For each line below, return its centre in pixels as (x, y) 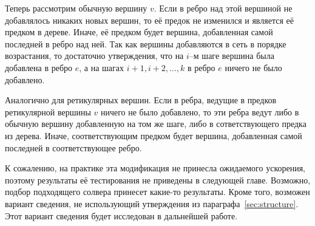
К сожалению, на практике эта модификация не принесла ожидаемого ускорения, (155, 168)
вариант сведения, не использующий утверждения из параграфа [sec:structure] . (152, 203)
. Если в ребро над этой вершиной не (223, 8)
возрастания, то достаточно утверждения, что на (94, 56)
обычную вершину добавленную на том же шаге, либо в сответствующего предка (156, 124)
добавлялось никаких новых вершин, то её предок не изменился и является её (149, 20)
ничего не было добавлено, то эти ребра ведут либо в (200, 111)
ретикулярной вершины (48, 111)
